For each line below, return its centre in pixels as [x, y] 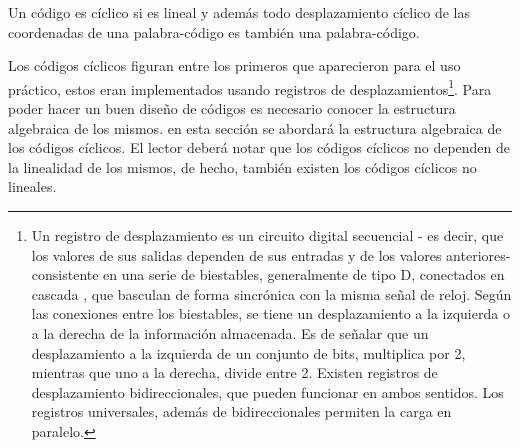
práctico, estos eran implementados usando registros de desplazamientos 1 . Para [250, 87]
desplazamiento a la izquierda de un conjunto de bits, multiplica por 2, [248, 352]
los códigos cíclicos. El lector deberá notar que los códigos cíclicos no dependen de [259, 147]
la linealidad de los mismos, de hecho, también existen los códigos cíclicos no [242, 166]
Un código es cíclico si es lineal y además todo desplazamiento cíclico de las [239, 12]
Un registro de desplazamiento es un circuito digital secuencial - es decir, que [267, 235]
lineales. [32, 186]
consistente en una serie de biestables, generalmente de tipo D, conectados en [268, 274]
